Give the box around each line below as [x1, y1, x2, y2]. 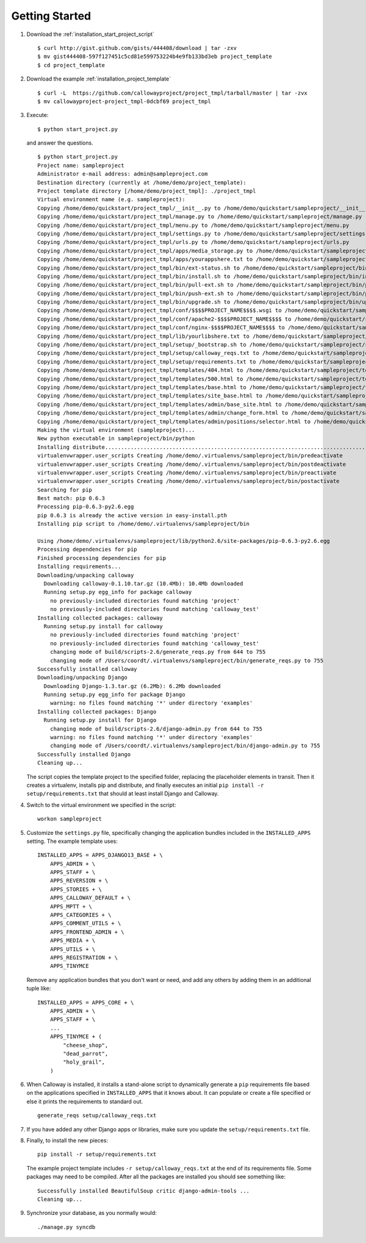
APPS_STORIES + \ [49, 886, 102, 893]
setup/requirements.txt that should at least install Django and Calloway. [26, 790, 219, 797]
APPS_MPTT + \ [49, 903, 93, 910]
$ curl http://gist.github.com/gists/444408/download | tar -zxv [37, 45, 237, 51]
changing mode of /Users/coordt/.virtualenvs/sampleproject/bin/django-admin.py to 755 [49, 742, 320, 750]
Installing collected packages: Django [37, 708, 157, 715]
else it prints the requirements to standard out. [26, 1098, 143, 1105]
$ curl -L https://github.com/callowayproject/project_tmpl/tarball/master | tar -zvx [37, 89, 308, 96]
